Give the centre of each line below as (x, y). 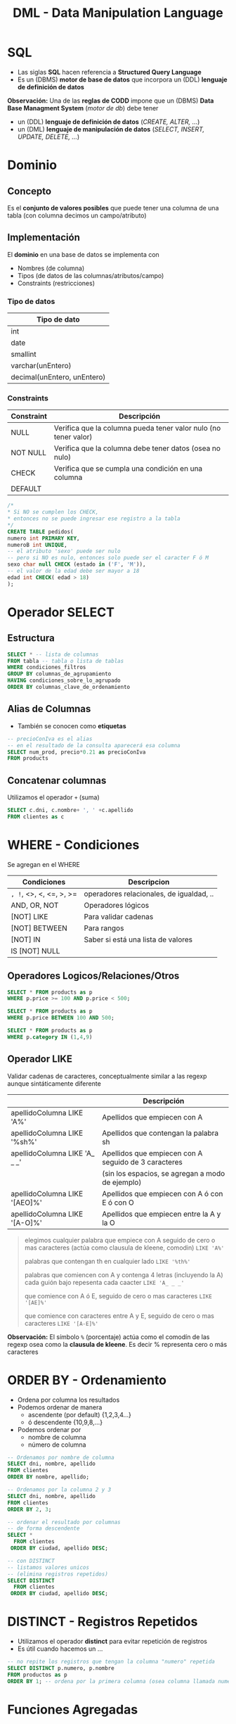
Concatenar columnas (57, 780)
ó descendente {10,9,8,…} (65, 1422)
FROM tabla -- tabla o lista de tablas (66, 661)
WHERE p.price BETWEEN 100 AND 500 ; (61, 1018)
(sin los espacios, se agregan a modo (163, 1173)
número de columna (57, 1445)
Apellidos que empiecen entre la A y (161, 1214)
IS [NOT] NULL (35, 951)
